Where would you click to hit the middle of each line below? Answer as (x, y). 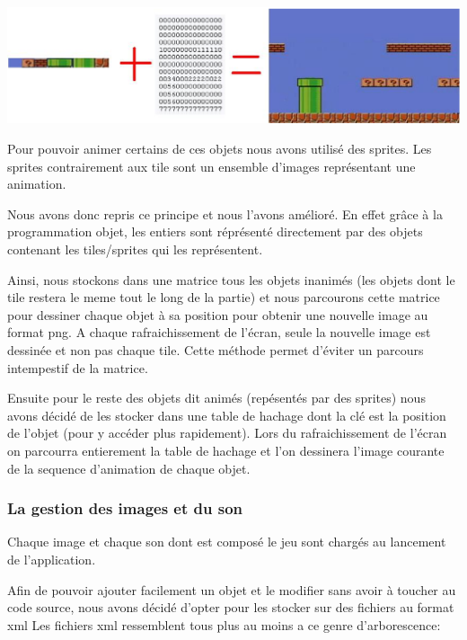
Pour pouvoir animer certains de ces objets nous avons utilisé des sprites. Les (220, 149)
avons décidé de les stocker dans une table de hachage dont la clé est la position (227, 415)
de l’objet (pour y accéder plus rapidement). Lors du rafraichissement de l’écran (227, 433)
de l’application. (52, 559)
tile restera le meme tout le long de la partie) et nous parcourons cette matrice (224, 297)
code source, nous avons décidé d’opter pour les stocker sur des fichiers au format (231, 607)
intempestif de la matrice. (78, 367)
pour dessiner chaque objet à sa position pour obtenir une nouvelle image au (218, 314)
